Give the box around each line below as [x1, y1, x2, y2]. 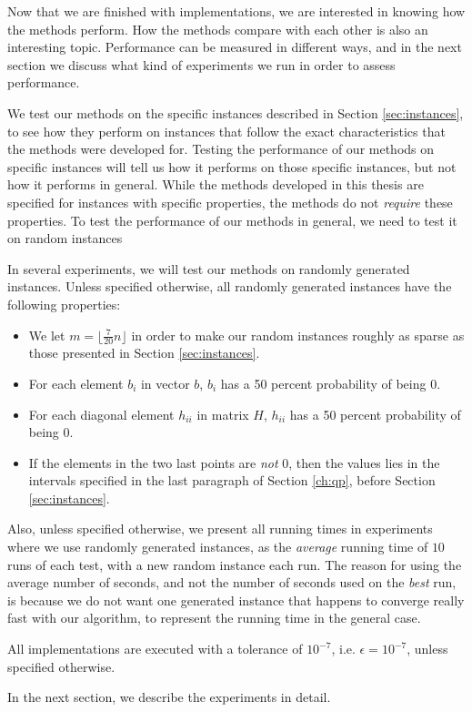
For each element [28, 373, 124, 392]
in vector [140, 373, 190, 392]
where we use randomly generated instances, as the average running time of [7, 537, 428, 556]
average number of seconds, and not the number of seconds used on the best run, [7, 573, 457, 592]
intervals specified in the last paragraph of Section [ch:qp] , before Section [28, 471, 436, 490]
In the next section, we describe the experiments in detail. [7, 687, 331, 707]
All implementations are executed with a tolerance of [7, 639, 303, 658]
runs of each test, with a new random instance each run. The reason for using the [7, 554, 462, 574]
